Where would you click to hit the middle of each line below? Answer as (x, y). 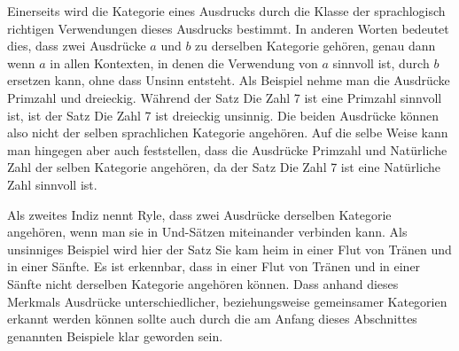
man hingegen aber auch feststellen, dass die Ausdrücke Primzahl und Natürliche (227, 149)
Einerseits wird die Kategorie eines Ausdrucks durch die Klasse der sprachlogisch (226, 11)
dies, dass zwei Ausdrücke (77, 46)
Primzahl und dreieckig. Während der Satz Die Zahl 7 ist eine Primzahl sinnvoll (225, 97)
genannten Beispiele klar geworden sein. (115, 335)
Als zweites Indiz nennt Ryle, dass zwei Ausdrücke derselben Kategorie (199, 214)
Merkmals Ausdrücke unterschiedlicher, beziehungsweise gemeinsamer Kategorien (227, 301)
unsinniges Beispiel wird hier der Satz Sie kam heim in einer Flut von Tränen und (229, 249)
